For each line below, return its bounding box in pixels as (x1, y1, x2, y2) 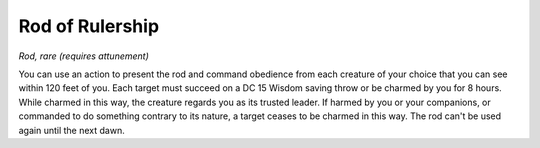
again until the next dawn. (18, 124, 125, 136)
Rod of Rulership (18, 15, 160, 37)
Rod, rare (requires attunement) (18, 50, 150, 62)
